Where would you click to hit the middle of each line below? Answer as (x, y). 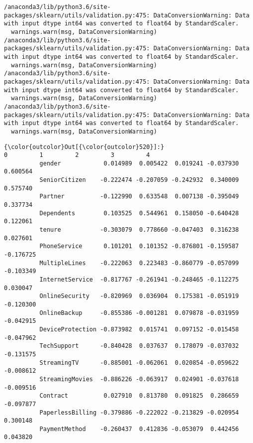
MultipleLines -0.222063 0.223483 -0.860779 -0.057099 (139, 263)
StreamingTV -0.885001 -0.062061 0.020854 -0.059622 (139, 363)
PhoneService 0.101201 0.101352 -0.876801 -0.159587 (139, 246)
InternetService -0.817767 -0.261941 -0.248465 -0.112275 (139, 280)
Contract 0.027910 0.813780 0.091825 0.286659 (139, 396)
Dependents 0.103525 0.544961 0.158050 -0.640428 (139, 213)
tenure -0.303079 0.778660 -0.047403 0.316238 (139, 230)
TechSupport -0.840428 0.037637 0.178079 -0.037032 (139, 346)
